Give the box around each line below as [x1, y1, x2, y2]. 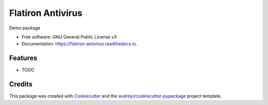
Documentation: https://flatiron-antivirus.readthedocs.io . [21, 41, 137, 47]
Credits [9, 80, 33, 89]
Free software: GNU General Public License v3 [21, 34, 117, 40]
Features [9, 54, 37, 62]
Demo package [9, 25, 41, 31]
